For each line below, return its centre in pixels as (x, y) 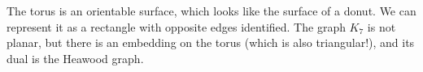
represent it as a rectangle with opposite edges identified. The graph (176, 26)
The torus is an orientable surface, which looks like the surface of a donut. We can (211, 11)
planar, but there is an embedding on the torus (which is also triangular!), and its (211, 42)
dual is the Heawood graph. (75, 58)
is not (382, 26)
